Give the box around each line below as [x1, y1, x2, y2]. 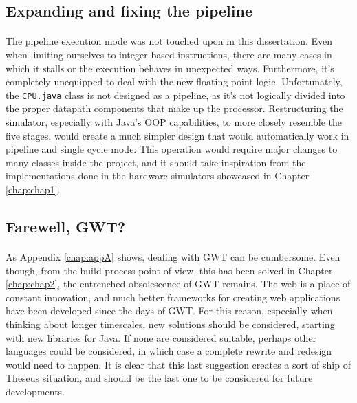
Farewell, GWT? [6, 215, 126, 237]
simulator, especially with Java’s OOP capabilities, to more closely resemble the [6, 115, 342, 129]
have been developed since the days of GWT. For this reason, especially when [6, 303, 333, 318]
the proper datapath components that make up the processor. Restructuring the [6, 101, 343, 116]
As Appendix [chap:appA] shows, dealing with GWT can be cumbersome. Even [6, 249, 340, 263]
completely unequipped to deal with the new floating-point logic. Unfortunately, [6, 74, 343, 89]
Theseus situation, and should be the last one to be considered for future [6, 371, 313, 385]
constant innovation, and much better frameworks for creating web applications [6, 290, 340, 304]
